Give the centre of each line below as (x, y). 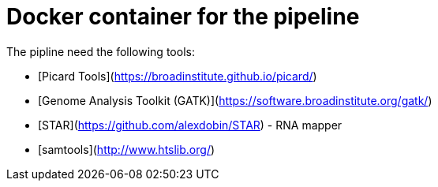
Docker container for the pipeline (183, 17)
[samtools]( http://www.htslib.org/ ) (127, 149)
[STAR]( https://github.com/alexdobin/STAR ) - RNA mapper (190, 125)
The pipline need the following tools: (101, 51)
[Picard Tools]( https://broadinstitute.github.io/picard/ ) (178, 76)
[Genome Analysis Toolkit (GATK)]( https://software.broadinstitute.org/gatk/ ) (235, 100)
